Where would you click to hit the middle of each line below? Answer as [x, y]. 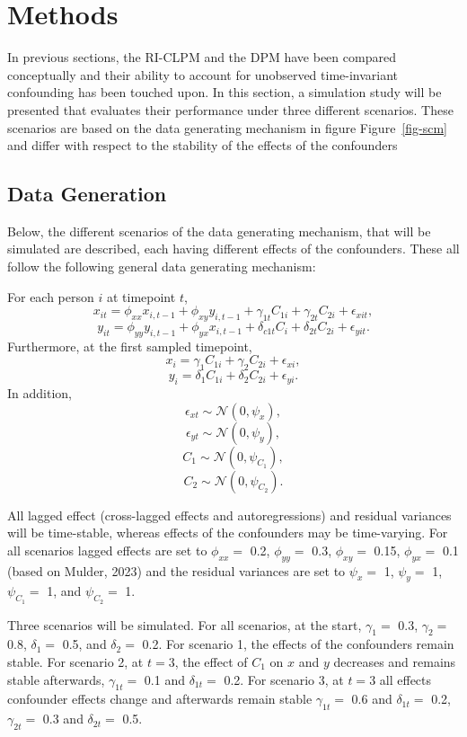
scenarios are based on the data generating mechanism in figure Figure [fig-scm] [227, 127]
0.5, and [84, 644]
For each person [51, 296]
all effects [405, 679]
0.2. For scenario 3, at [284, 679]
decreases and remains [395, 662]
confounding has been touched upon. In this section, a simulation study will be [225, 92]
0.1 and [164, 679]
